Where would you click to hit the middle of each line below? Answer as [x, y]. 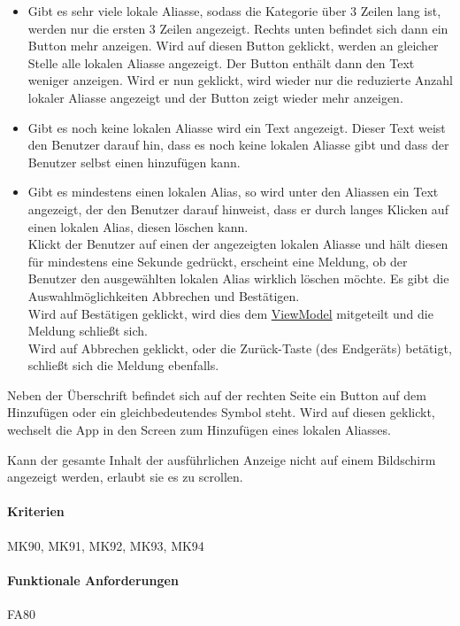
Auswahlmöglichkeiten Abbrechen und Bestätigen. [164, 295]
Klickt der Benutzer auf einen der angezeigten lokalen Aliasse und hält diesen [238, 244]
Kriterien [36, 511]
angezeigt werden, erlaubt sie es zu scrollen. [125, 477]
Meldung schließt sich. [88, 331]
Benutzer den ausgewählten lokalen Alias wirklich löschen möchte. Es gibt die [238, 278]
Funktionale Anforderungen [93, 580]
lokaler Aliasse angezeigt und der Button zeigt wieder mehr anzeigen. [215, 97]
